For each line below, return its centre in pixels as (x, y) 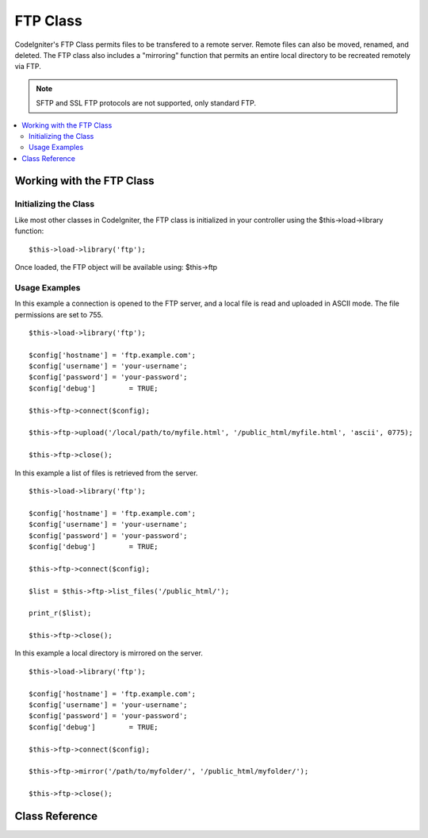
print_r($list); (60, 613)
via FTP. (28, 67)
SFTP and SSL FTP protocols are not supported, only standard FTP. (146, 103)
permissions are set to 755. (59, 314)
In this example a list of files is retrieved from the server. (106, 473)
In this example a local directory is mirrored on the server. (109, 653)
